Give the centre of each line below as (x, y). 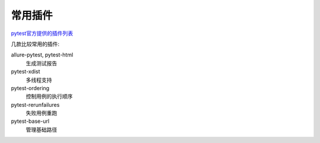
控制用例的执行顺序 (49, 96)
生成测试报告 (41, 63)
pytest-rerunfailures (35, 104)
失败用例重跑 (41, 113)
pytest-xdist (26, 72)
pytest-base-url (30, 121)
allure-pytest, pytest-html (42, 55)
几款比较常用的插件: (35, 44)
